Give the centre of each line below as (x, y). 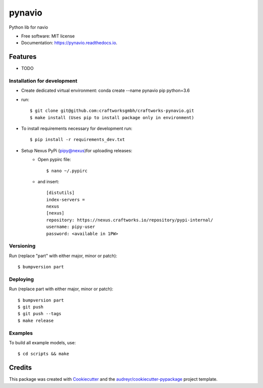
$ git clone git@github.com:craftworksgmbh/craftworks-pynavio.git (112, 111)
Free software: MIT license (48, 36)
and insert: (48, 181)
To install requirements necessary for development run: (77, 128)
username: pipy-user (71, 227)
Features (23, 57)
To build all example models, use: (42, 343)
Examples (21, 333)
